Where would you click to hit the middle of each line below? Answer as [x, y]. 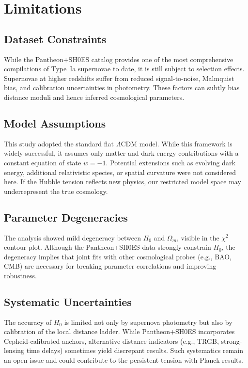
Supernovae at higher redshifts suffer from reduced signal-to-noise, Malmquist [119, 78]
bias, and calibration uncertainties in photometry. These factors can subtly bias [122, 88]
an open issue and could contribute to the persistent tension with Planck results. [124, 360]
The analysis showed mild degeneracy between [72, 237]
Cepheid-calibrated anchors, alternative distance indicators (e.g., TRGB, [111, 341]
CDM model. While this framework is [177, 143]
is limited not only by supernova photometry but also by [148, 322]
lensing [14, 350]
